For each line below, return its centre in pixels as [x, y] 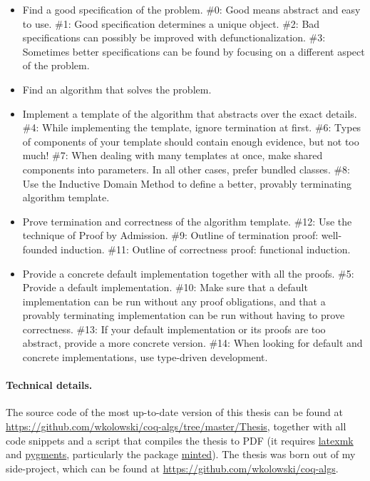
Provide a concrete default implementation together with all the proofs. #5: [188, 273]
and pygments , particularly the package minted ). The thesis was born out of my [181, 454]
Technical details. [49, 385]
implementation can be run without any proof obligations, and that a [174, 301]
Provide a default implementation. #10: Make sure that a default [165, 287]
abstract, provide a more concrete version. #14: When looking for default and [192, 343]
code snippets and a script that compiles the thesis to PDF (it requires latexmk [180, 440]
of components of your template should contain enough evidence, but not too [191, 141]
